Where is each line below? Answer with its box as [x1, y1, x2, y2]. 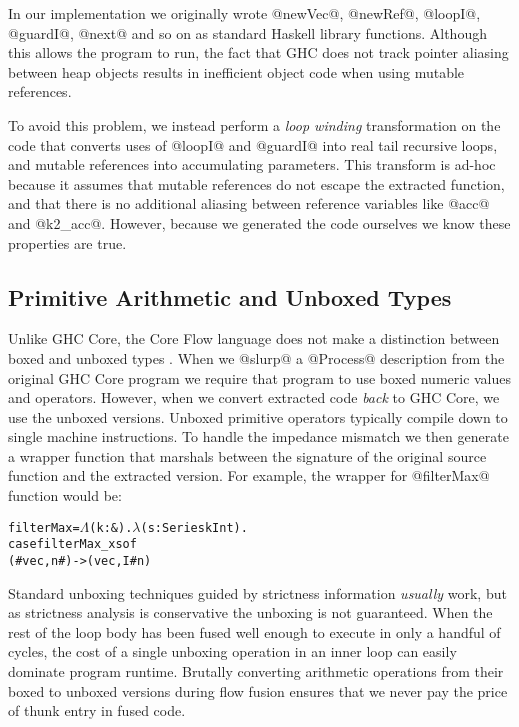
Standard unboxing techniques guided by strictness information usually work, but [8, 582, 507, 603]
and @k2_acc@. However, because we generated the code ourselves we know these [8, 212, 511, 233]
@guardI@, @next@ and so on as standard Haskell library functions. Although [8, 22, 487, 43]
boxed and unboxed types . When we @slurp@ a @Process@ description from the [8, 347, 505, 368]
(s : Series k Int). [140, 520, 248, 535]
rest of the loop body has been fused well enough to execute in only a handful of [8, 621, 501, 642]
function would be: [8, 485, 122, 506]
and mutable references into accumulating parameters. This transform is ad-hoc [8, 154, 496, 175]
